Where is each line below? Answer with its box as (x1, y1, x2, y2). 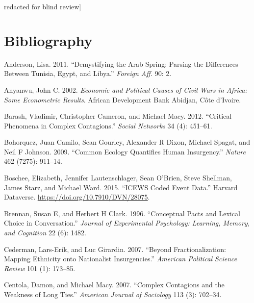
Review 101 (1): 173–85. (4, 263, 76, 273)
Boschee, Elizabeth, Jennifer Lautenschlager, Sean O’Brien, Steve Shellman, (4, 173, 232, 183)
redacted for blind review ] (4, 1, 81, 11)
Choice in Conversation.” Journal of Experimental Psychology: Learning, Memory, (4, 218, 250, 228)
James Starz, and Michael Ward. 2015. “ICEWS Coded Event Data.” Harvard (4, 182, 238, 192)
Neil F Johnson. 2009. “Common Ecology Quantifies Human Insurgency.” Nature (4, 146, 246, 156)
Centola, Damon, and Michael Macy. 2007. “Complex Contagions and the (4, 279, 225, 290)
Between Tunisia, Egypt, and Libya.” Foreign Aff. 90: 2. (4, 68, 172, 78)
